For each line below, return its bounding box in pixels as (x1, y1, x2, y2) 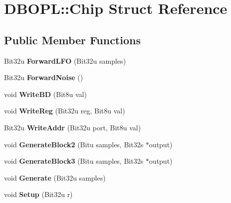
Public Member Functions (4, 32, 141, 47)
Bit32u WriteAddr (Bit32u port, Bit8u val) (4, 122, 141, 132)
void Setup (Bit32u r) (4, 189, 73, 200)
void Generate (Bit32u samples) (4, 172, 106, 183)
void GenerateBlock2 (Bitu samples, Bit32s (4, 139, 144, 149)
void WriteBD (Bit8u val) (4, 89, 87, 99)
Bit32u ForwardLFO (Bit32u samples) (4, 55, 126, 66)
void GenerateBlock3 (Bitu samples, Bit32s (4, 156, 144, 166)
